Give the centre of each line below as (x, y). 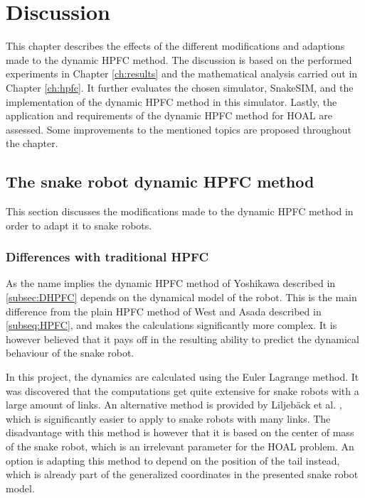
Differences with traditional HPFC (107, 257)
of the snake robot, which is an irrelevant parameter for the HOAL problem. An (180, 446)
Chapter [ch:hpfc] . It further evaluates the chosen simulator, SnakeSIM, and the (180, 87)
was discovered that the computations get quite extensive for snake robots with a (182, 390)
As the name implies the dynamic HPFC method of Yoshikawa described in (171, 283)
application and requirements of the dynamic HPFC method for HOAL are (169, 115)
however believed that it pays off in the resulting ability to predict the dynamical (182, 339)
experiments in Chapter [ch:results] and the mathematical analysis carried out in (182, 74)
